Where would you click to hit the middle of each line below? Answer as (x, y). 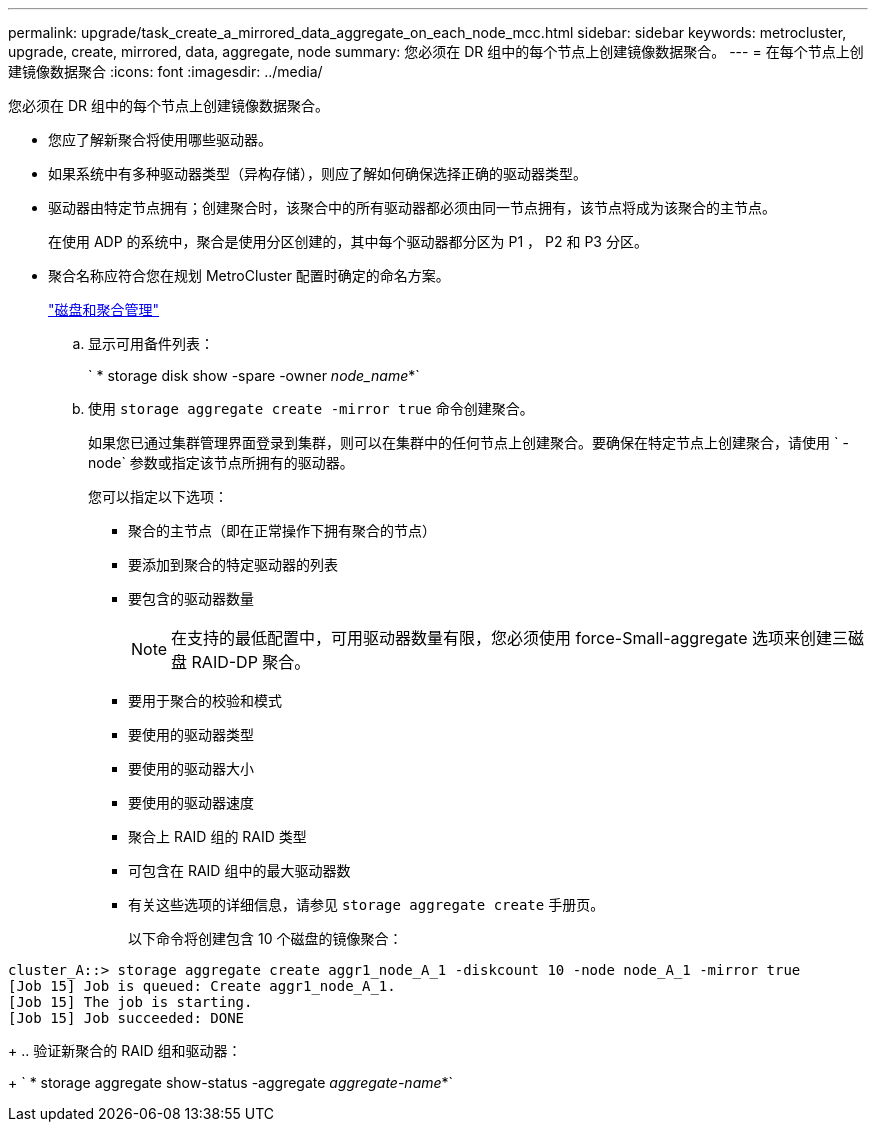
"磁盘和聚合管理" (104, 309)
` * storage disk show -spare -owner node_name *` (254, 375)
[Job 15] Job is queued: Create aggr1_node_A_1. (202, 986)
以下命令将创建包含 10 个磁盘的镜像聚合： (265, 938)
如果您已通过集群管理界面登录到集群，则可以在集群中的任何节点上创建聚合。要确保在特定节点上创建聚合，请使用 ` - (468, 442)
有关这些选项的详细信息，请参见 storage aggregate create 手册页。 (366, 904)
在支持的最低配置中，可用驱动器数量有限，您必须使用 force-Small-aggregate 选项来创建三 (509, 638)
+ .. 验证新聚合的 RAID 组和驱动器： (125, 1050)
